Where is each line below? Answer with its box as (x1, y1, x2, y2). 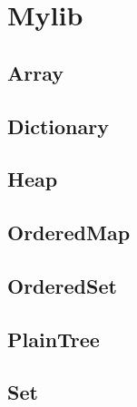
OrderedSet (7, 271, 117, 299)
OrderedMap (7, 218, 131, 247)
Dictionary (7, 111, 109, 140)
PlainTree (7, 325, 100, 353)
